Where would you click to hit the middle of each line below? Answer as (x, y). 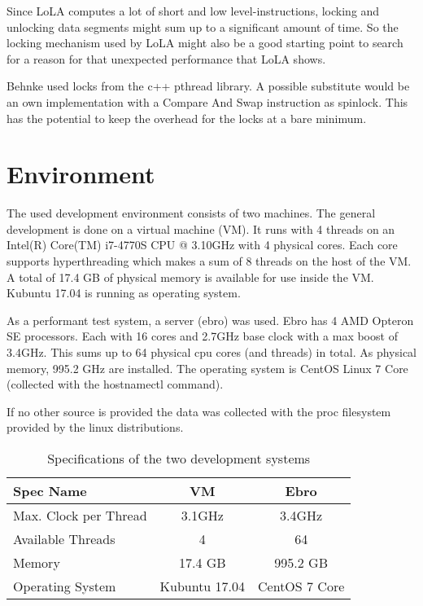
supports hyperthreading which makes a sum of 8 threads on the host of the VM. (209, 261)
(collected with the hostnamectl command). (115, 384)
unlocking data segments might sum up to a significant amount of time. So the (203, 26)
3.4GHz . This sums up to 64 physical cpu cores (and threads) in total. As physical (212, 352)
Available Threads (64, 539)
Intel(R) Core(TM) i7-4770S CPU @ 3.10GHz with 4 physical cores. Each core (202, 245)
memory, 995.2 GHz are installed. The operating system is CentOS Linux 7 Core (207, 368)
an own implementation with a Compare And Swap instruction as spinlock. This (207, 101)
